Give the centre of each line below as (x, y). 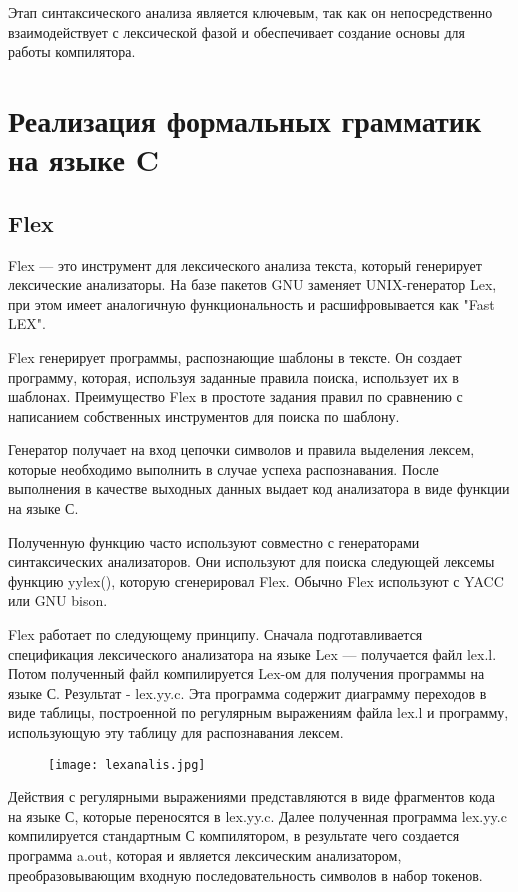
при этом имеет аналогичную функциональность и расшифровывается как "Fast (251, 303)
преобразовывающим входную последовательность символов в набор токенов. (245, 874)
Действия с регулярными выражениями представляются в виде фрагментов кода (251, 796)
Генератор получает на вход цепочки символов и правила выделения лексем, (241, 449)
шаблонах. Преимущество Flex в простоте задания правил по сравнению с (235, 396)
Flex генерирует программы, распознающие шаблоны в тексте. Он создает (235, 356)
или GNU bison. (58, 600)
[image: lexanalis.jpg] (127, 764)
